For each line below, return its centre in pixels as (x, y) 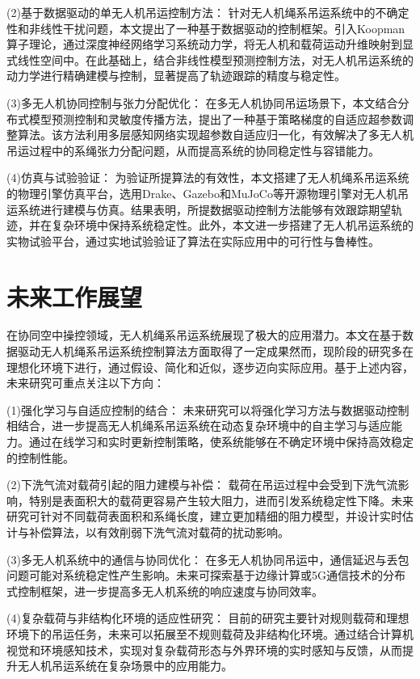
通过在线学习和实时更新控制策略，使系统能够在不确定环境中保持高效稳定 (221, 441)
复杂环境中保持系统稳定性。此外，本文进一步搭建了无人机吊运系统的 (232, 225)
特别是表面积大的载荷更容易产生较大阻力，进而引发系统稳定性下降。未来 (221, 500)
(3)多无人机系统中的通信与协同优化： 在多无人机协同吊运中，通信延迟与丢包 (208, 559)
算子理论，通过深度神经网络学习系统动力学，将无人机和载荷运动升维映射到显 (210, 44)
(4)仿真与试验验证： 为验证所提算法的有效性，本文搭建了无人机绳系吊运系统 (208, 177)
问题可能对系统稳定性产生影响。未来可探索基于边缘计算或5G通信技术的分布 (206, 575)
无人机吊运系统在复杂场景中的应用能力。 (125, 666)
